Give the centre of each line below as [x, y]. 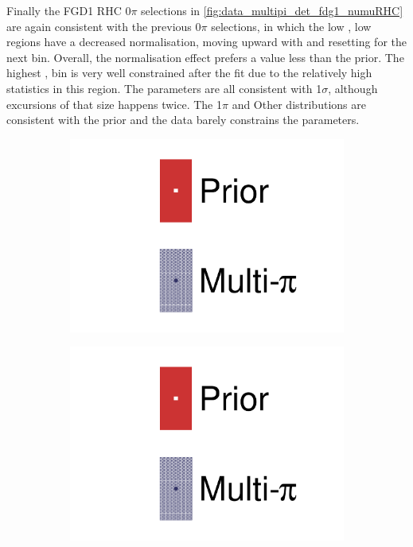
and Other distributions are [299, 104]
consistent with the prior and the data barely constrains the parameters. [183, 120]
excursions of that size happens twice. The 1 [114, 104]
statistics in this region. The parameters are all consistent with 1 [164, 88]
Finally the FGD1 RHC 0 [69, 10]
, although [353, 88]
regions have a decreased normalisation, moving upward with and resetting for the [206, 42]
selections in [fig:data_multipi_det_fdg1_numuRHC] [272, 10]
